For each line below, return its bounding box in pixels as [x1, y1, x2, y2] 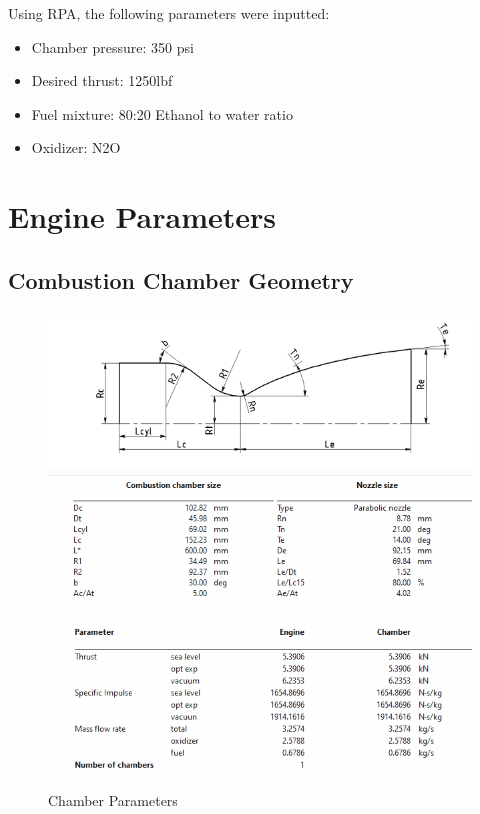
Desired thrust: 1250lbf [31, 70, 173, 91]
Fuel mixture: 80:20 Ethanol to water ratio [31, 103, 293, 124]
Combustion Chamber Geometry [8, 264, 354, 295]
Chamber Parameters [48, 790, 178, 811]
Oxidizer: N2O [31, 137, 121, 158]
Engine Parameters [8, 196, 276, 237]
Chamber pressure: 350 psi [31, 36, 194, 57]
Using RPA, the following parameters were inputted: [8, 3, 330, 23]
